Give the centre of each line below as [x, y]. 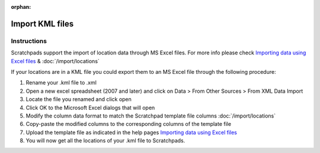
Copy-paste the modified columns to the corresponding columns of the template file [128, 124]
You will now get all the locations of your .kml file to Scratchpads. [105, 141]
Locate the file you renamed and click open [79, 99]
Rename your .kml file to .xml [61, 83]
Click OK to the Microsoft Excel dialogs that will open [90, 108]
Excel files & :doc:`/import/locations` [55, 61]
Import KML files [42, 24]
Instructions [29, 41]
